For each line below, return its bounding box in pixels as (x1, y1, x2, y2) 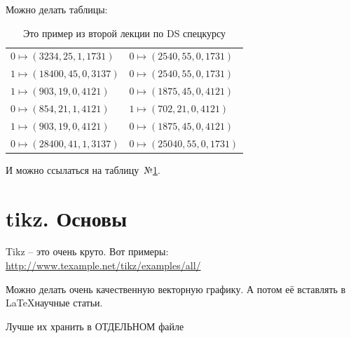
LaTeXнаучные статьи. (6, 295, 103, 310)
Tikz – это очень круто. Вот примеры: (6, 244, 169, 259)
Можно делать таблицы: (6, 2, 108, 16)
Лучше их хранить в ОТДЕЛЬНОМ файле (6, 318, 184, 333)
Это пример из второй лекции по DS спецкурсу (23, 25, 226, 40)
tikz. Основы (6, 203, 128, 232)
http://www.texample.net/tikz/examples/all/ (6, 258, 201, 273)
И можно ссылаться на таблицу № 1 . (6, 162, 160, 177)
